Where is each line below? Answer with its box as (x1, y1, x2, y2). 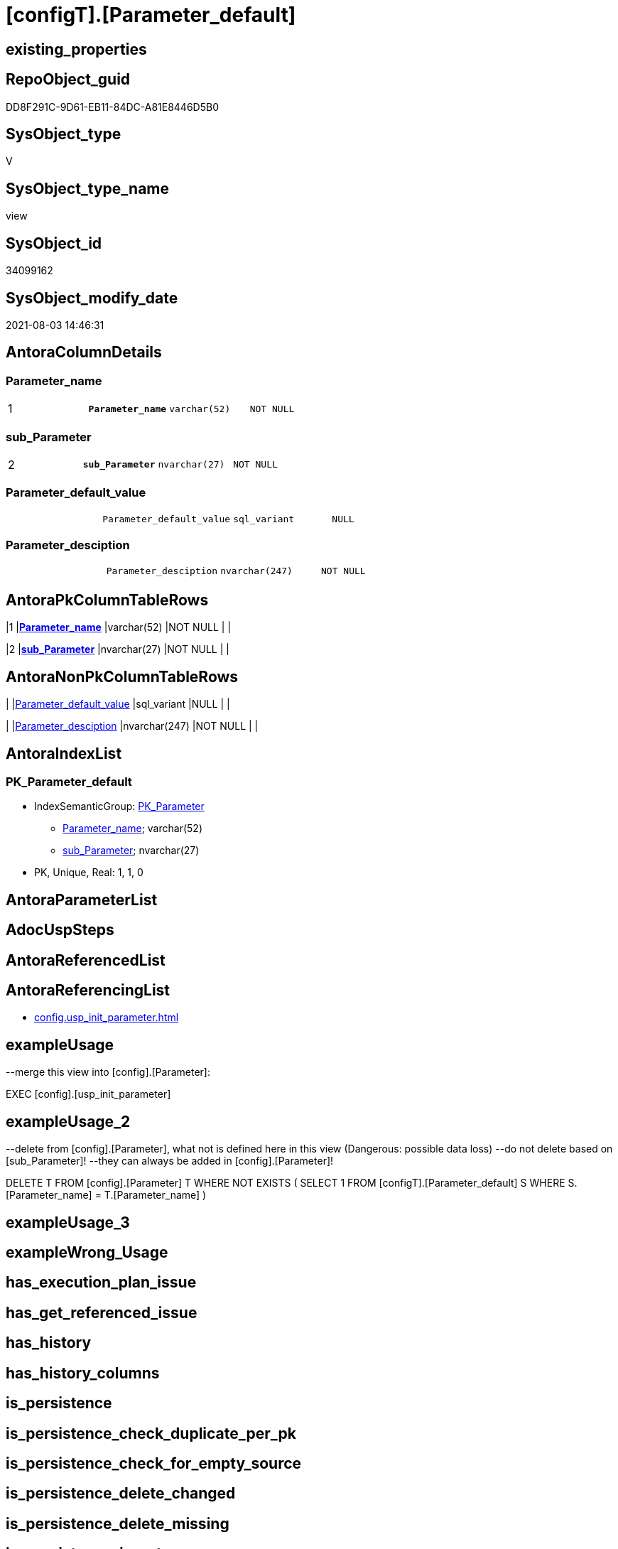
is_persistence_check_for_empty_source (6, 1454, 302, 1472)
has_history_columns (6, 1364, 160, 1382)
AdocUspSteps (6, 921, 114, 939)
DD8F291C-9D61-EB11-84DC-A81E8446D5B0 (6, 100, 219, 113)
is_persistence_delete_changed (6, 1484, 236, 1503)
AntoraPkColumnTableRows (6, 590, 209, 609)
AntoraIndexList (6, 744, 122, 762)
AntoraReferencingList (6, 981, 170, 1000)
